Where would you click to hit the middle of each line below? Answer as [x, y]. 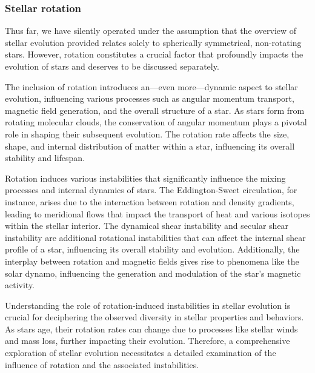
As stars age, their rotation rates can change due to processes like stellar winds [151, 328]
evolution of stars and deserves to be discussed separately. [112, 66]
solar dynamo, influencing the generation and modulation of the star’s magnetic [153, 273]
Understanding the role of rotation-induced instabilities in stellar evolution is [148, 305]
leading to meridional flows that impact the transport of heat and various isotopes [157, 213]
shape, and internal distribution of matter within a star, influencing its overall [150, 146]
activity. [20, 285]
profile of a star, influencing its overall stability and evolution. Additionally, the [152, 249]
